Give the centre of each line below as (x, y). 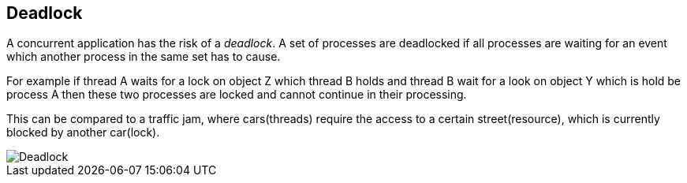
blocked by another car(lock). (83, 133)
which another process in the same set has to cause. (144, 57)
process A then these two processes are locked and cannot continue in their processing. (237, 95)
